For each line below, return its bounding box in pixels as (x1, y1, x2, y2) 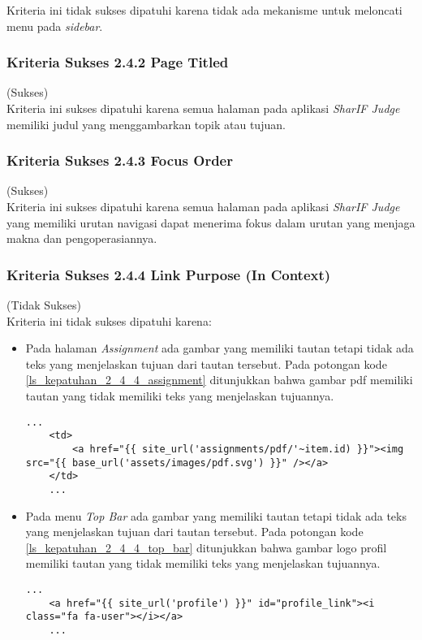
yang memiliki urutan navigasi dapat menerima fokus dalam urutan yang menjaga (6, 214, 416, 231)
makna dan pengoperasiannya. (6, 230, 157, 247)
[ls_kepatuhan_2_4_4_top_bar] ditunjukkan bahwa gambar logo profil (25, 538, 387, 556)
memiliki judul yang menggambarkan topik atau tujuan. (6, 115, 286, 132)
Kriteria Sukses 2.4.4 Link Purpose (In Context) (6, 264, 331, 284)
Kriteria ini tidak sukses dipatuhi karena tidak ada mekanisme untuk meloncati (6, 2, 403, 18)
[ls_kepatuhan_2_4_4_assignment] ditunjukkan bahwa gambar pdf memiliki (25, 371, 413, 388)
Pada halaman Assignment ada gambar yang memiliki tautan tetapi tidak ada (25, 339, 414, 357)
